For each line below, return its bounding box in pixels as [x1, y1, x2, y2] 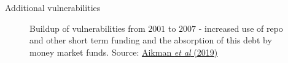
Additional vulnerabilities [5, 1, 101, 13]
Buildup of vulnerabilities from [29, 21, 146, 34]
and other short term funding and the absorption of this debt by [29, 34, 272, 46]
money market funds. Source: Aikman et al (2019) [29, 45, 218, 58]
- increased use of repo [198, 21, 283, 34]
